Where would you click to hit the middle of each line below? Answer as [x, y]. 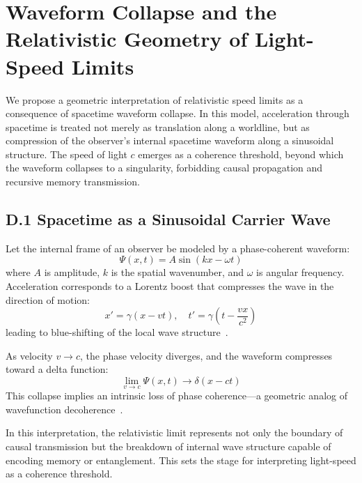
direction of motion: [48, 299]
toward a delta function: [57, 369]
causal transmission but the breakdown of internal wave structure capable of [168, 446]
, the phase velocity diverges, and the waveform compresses [206, 355]
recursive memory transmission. [73, 182]
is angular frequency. [300, 272]
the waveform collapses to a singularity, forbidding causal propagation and [164, 168]
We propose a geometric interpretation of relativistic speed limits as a [155, 99]
